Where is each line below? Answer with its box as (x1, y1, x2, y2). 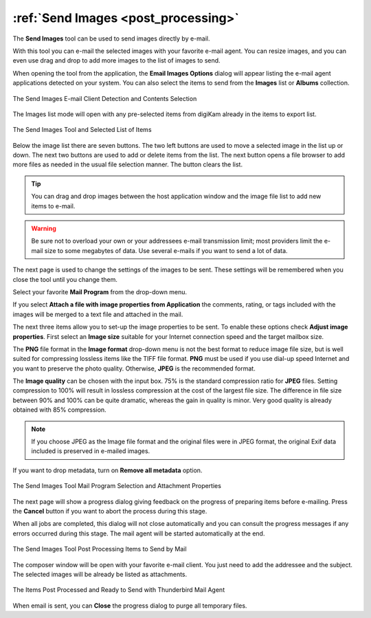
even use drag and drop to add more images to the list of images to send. (12, 56, 221, 65)
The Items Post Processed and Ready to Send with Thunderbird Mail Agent (12, 586, 225, 594)
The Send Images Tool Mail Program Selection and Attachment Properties (12, 482, 221, 490)
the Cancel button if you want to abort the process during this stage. (12, 507, 207, 515)
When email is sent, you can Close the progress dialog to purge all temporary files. (12, 602, 247, 610)
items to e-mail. (31, 201, 76, 210)
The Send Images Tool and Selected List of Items (12, 126, 152, 134)
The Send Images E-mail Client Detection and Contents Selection (12, 94, 197, 102)
